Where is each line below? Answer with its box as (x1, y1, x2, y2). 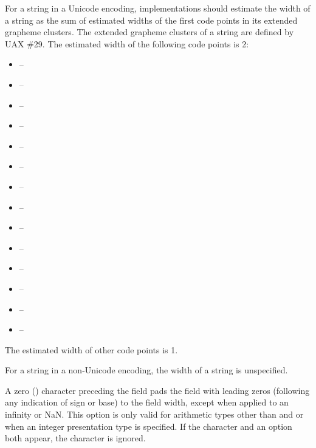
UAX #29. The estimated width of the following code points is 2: (5, 37, 249, 50)
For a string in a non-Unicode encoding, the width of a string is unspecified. (5, 364, 288, 376)
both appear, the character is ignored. (5, 432, 146, 444)
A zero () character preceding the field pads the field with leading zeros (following (5, 384, 310, 396)
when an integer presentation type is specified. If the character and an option (5, 419, 292, 432)
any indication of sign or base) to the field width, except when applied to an (5, 396, 289, 409)
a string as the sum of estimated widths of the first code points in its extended (5, 13, 298, 26)
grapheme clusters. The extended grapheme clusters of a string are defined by (5, 25, 294, 38)
